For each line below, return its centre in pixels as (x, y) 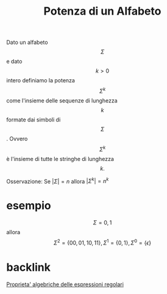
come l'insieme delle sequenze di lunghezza (62, 100)
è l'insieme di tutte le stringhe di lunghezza (60, 159)
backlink (28, 267)
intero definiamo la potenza (41, 81)
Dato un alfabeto (27, 42)
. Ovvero (17, 138)
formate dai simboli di (34, 120)
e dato (14, 62)
